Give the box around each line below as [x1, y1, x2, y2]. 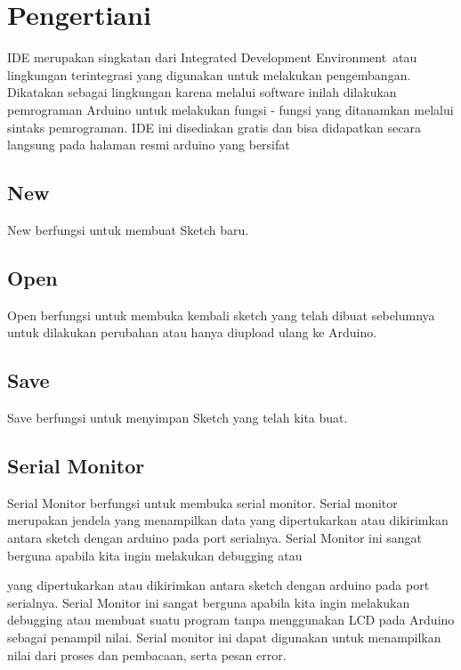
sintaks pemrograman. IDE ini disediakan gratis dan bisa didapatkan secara [7, 117, 421, 136]
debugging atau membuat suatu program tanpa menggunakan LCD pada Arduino [7, 610, 455, 629]
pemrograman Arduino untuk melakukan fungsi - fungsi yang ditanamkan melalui [7, 100, 454, 118]
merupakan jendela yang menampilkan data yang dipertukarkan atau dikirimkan [7, 511, 449, 529]
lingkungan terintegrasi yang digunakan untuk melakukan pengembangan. [7, 65, 411, 84]
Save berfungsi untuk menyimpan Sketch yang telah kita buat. [7, 408, 348, 427]
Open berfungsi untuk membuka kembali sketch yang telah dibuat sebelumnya [7, 305, 435, 324]
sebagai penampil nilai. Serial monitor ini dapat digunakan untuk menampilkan [7, 628, 441, 647]
